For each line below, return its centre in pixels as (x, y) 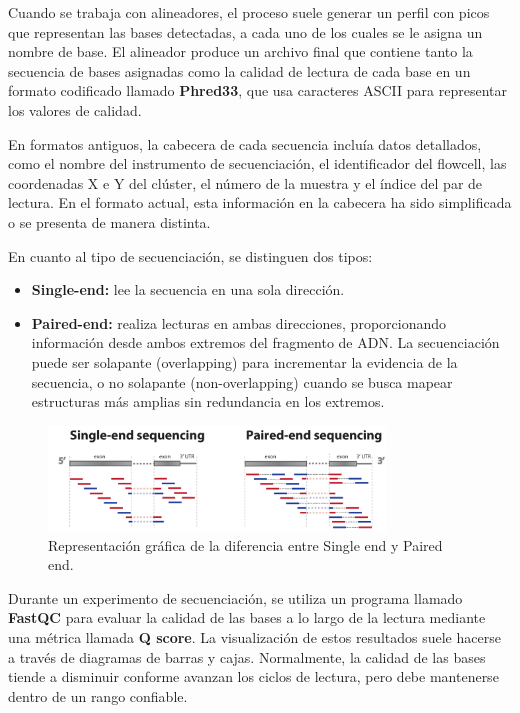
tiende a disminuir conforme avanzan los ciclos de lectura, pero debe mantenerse (253, 676)
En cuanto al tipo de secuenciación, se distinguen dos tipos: (190, 255)
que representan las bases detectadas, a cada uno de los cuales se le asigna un (245, 31)
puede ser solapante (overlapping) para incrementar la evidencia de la (244, 361)
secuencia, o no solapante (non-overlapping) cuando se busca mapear (242, 381)
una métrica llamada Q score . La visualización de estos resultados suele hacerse (254, 636)
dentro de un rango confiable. (98, 695)
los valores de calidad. (75, 109)
